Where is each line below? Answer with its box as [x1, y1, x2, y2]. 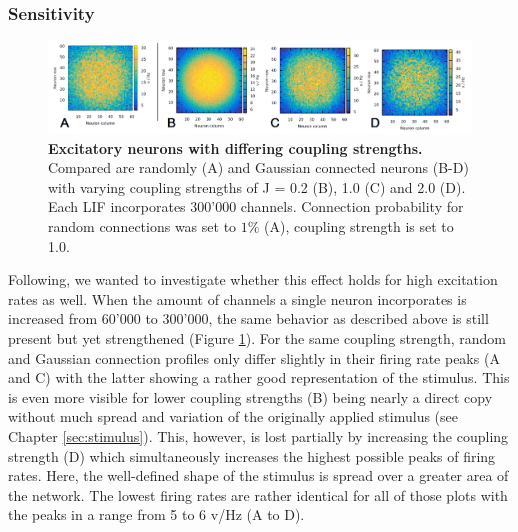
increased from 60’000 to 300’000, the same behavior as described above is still [8, 308, 489, 329]
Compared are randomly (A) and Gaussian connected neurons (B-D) [48, 157, 469, 178]
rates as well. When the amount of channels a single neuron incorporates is [8, 288, 467, 309]
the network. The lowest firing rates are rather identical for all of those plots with [8, 484, 508, 505]
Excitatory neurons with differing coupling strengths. [48, 137, 423, 158]
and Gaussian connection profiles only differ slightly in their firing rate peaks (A [8, 347, 500, 368]
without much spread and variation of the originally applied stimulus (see [8, 406, 459, 427]
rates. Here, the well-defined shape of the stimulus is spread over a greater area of [8, 465, 509, 486]
